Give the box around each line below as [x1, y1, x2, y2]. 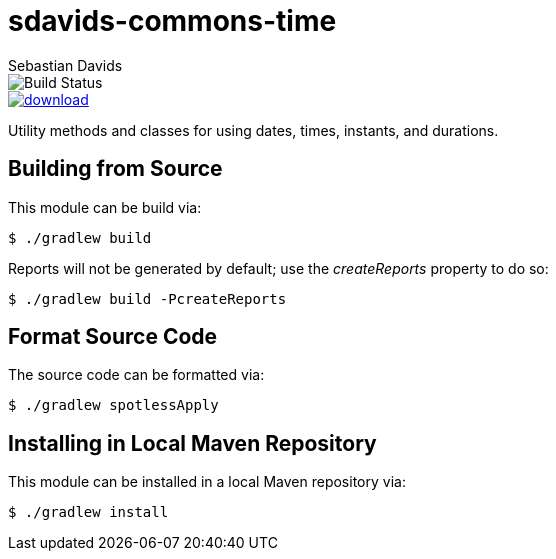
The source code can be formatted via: [8, 366, 265, 384]
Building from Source [8, 156, 223, 182]
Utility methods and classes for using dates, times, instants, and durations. [8, 121, 499, 139]
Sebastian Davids [8, 56, 123, 74]
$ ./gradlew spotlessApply [8, 397, 219, 414]
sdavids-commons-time [8, 4, 337, 38]
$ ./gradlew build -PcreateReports [8, 290, 287, 307]
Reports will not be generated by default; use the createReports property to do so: [8, 259, 549, 277]
